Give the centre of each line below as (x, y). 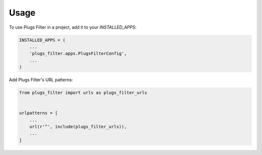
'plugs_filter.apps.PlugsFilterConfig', (78, 54)
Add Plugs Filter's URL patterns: (41, 80)
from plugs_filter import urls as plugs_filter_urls (83, 93)
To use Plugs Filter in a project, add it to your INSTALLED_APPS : (73, 27)
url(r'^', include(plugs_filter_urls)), (78, 127)
